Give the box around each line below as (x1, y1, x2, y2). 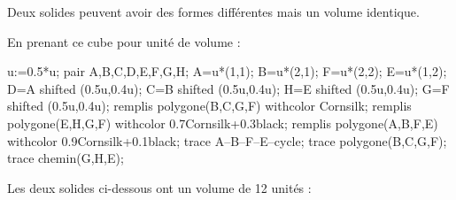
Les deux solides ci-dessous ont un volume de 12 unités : (7, 178, 312, 196)
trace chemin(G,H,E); (7, 149, 124, 167)
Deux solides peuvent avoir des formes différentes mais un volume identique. (7, 3, 420, 20)
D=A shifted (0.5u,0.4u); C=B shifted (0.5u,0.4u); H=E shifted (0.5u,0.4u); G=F (7, 79, 450, 97)
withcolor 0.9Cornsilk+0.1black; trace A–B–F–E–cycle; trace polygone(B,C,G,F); (7, 131, 447, 150)
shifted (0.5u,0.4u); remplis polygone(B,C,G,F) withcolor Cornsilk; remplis (7, 96, 412, 115)
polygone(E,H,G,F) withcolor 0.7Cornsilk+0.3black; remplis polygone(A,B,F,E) (7, 113, 438, 132)
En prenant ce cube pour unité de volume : (7, 32, 241, 50)
